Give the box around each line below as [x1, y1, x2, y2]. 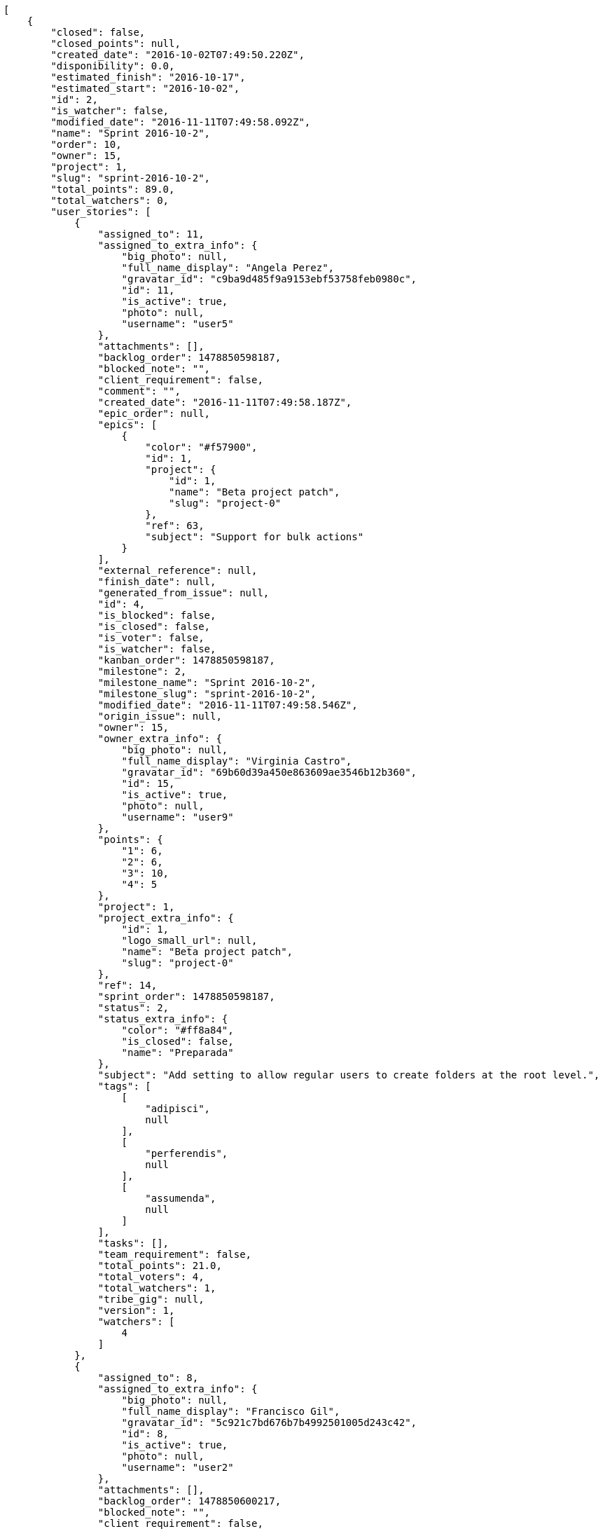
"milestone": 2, [97, 666, 187, 677]
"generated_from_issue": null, [97, 587, 270, 598]
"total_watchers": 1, [97, 1282, 216, 1294]
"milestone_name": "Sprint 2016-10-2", [97, 677, 317, 688]
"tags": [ [97, 1081, 151, 1092]
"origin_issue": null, [97, 711, 222, 722]
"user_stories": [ [50, 206, 151, 217]
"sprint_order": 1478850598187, [97, 991, 275, 1002]
